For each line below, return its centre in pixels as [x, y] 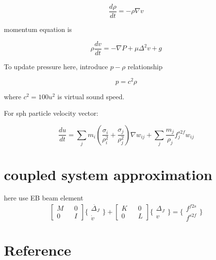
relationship [145, 66]
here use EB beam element [44, 198]
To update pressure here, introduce [56, 66]
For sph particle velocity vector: [51, 113]
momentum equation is [38, 29]
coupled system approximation [108, 175]
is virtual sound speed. [91, 97]
